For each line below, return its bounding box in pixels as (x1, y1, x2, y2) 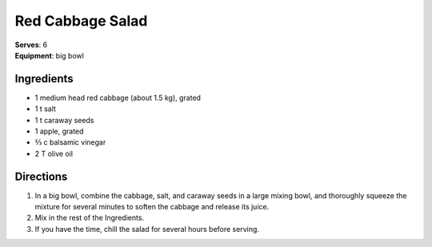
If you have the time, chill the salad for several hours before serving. (34, 224, 260, 233)
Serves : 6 (14, 40, 48, 50)
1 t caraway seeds (34, 115, 94, 125)
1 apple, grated (34, 126, 84, 136)
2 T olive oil (34, 149, 74, 158)
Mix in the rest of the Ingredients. (34, 213, 144, 223)
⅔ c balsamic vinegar (34, 137, 106, 147)
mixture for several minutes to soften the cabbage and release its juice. (34, 202, 270, 212)
